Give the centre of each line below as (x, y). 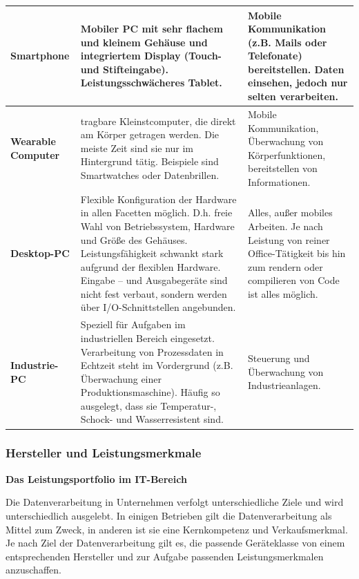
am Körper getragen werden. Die (150, 134)
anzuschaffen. (33, 570)
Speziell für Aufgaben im (133, 324)
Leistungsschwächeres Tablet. (151, 83)
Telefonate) (275, 56)
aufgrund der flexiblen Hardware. (151, 266)
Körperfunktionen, (287, 154)
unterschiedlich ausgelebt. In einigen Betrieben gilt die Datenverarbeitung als (169, 515)
